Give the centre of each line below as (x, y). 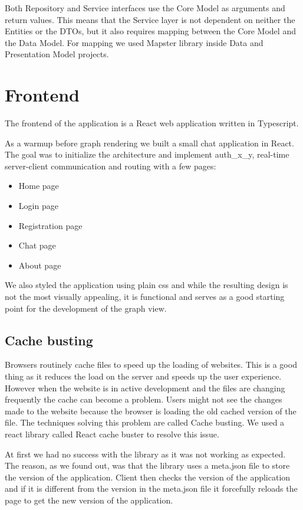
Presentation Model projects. (57, 54)
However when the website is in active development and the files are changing (145, 388)
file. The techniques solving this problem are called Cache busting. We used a (145, 422)
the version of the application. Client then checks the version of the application (148, 477)
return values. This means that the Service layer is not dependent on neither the (150, 19)
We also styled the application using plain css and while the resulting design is (146, 285)
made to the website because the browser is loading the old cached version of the (151, 411)
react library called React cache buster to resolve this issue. (112, 434)
